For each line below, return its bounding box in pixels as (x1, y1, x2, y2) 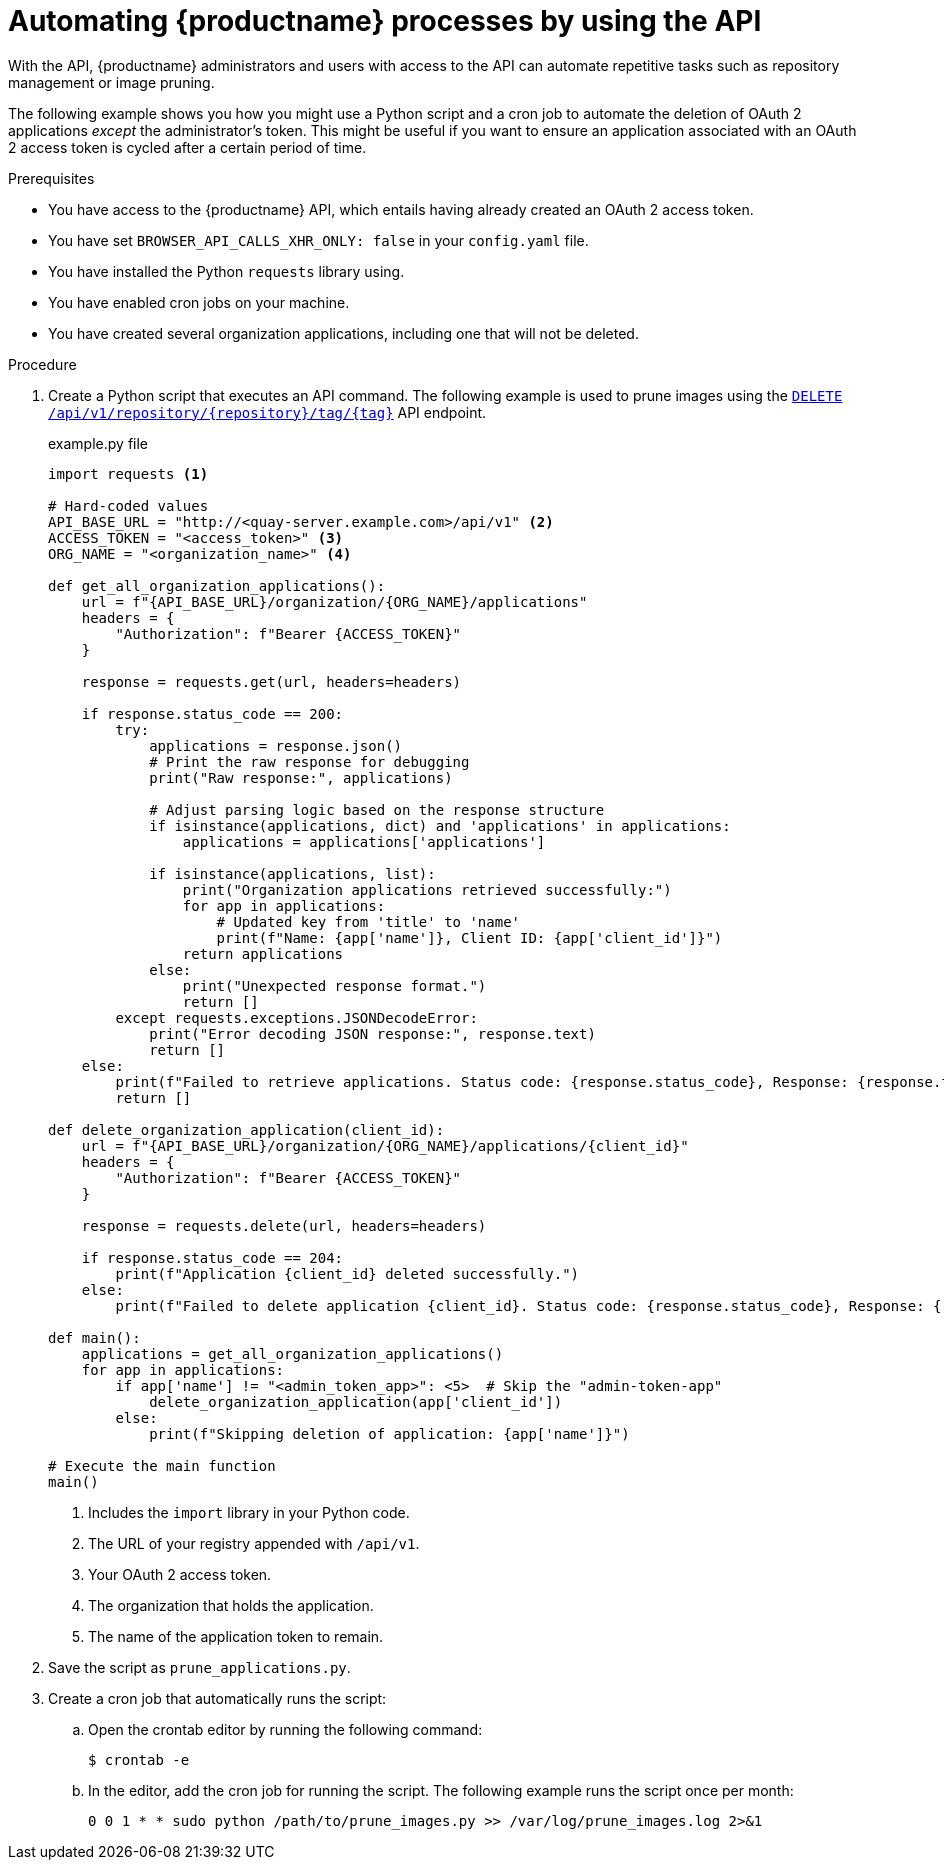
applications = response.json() (149, 737, 403, 754)
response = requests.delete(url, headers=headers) (81, 1217, 487, 1234)
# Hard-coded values (48, 497, 209, 514)
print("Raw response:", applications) (149, 769, 453, 786)
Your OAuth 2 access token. (88, 1565, 272, 1583)
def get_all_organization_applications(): (48, 577, 386, 594)
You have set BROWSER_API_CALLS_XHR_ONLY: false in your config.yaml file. (48, 231, 589, 249)
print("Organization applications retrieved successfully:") (182, 881, 672, 898)
